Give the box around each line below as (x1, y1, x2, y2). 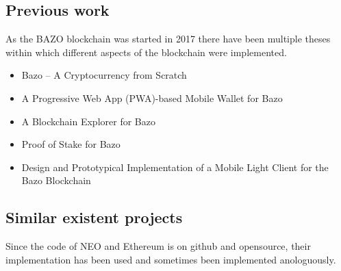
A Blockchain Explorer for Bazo (21, 114, 155, 128)
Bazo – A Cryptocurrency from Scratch (21, 68, 187, 82)
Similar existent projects (5, 207, 183, 228)
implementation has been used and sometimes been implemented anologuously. (5, 252, 336, 266)
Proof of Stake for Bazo (21, 137, 121, 151)
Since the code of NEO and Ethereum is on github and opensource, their (5, 239, 311, 253)
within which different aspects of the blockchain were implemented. (5, 44, 287, 59)
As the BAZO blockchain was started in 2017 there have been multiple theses (5, 31, 331, 46)
